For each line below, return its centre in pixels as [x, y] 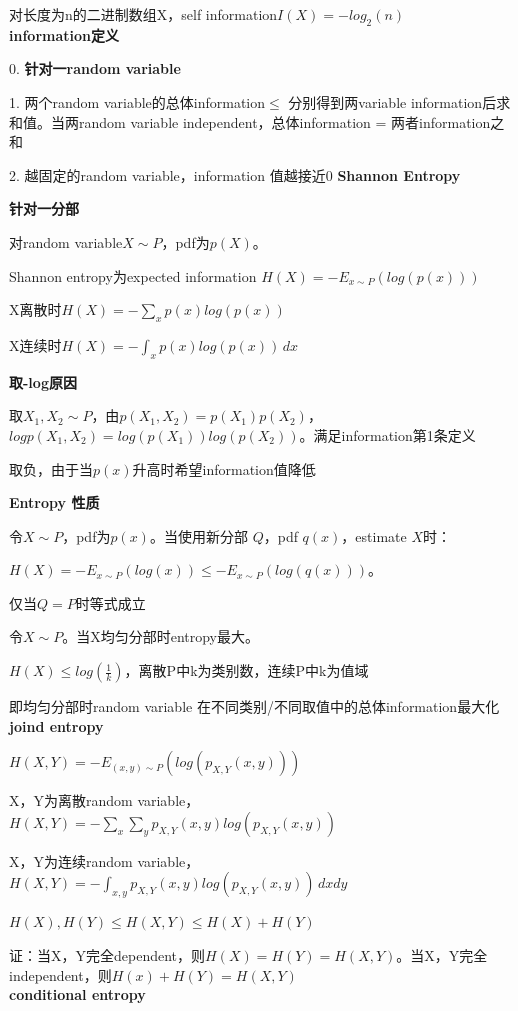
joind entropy [56, 725]
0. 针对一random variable [95, 68]
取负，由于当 [51, 468]
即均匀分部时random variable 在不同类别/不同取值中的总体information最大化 [254, 706]
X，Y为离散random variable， [104, 800]
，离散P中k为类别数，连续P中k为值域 [246, 670]
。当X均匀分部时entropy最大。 [160, 636]
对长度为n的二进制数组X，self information [143, 14]
